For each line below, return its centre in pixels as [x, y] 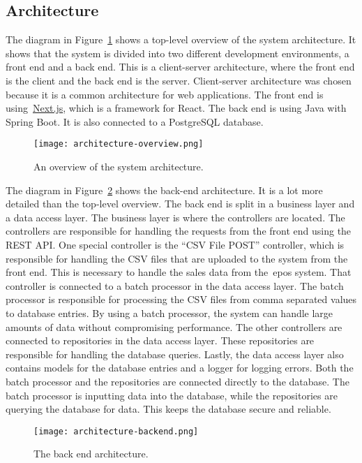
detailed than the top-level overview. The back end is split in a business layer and [180, 204]
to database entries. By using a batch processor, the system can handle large [169, 313]
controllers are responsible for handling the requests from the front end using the [179, 231]
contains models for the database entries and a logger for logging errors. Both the [180, 368]
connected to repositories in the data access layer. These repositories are [160, 340]
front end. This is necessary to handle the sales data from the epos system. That [179, 272]
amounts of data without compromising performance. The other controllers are [174, 326]
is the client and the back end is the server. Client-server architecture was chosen [179, 80]
